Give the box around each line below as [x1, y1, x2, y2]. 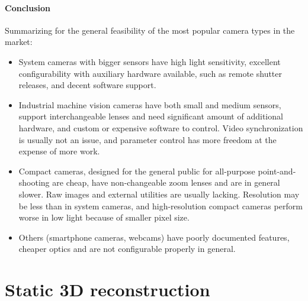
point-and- [258, 164, 296, 177]
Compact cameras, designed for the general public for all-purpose [18, 164, 255, 177]
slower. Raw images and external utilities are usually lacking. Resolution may [18, 187, 300, 200]
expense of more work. [18, 145, 100, 157]
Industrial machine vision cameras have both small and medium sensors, [18, 98, 281, 111]
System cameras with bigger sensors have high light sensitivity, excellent [18, 55, 281, 67]
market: [5, 35, 33, 48]
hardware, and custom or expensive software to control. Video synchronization [18, 121, 303, 134]
